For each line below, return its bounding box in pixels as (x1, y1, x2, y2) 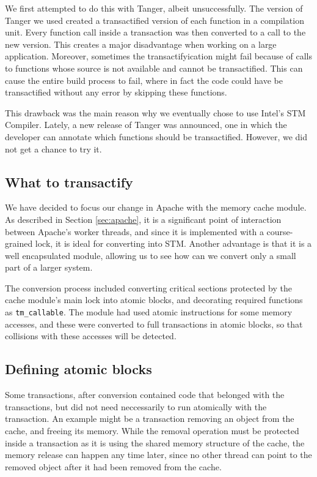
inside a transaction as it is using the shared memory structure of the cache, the (5, 436, 305, 449)
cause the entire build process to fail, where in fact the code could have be (5, 73, 283, 86)
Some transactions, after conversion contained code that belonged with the (5, 388, 285, 401)
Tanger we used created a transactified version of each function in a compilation (5, 13, 304, 26)
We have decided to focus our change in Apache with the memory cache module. (5, 201, 307, 214)
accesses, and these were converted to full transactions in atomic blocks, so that (5, 317, 303, 330)
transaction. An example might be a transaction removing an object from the (5, 412, 294, 425)
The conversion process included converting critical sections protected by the (5, 281, 292, 294)
